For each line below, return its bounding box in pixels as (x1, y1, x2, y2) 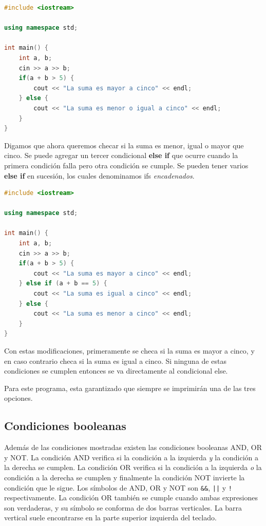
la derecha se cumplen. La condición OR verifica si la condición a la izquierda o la (4, 462, 262, 473)
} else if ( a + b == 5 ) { (18, 280, 107, 287)
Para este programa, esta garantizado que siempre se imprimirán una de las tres (4, 382, 256, 393)
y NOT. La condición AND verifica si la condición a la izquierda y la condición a (4, 452, 259, 462)
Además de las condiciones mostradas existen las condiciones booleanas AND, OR (4, 442, 262, 453)
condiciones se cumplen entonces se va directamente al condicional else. (4, 365, 228, 376)
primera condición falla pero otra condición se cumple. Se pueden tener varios (4, 160, 249, 170)
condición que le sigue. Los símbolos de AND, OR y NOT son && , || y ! (4, 482, 232, 493)
